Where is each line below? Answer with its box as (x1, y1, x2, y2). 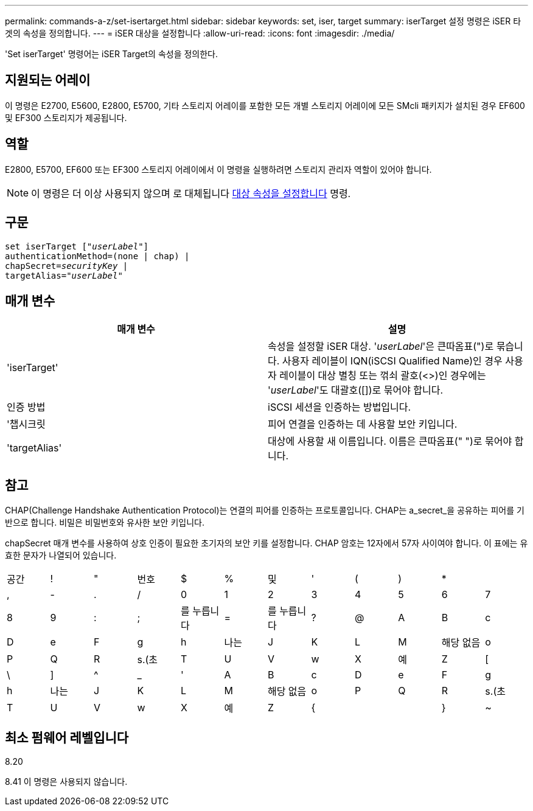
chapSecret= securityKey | (5, 260, 128, 271)
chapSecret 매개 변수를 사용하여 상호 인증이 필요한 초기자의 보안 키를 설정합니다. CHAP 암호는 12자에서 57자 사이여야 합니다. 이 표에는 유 (5, 538, 528, 549)
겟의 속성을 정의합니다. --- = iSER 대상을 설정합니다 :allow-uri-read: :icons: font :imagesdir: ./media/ (5, 28, 395, 38)
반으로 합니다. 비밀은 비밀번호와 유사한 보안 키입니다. (5, 517, 204, 528)
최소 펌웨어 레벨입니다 (5, 729, 129, 745)
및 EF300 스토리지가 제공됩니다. (5, 112, 127, 123)
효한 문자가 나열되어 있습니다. (5, 550, 117, 561)
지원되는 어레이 (5, 72, 91, 88)
